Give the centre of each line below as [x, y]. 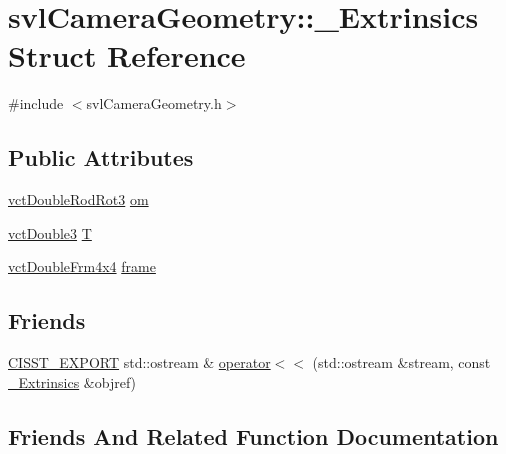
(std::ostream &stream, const [401, 362]
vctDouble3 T [50, 232]
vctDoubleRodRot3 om [78, 199]
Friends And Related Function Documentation [253, 435]
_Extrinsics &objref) [72, 381]
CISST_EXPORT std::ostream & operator [139, 362]
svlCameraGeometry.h [154, 103]
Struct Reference [127, 55]
